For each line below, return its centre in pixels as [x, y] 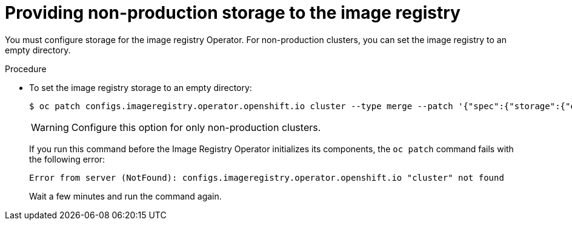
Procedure [26, 69]
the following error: [67, 159]
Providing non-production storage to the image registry [233, 13]
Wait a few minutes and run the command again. [125, 196]
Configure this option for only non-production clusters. [196, 127]
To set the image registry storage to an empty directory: [141, 87]
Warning [50, 127]
